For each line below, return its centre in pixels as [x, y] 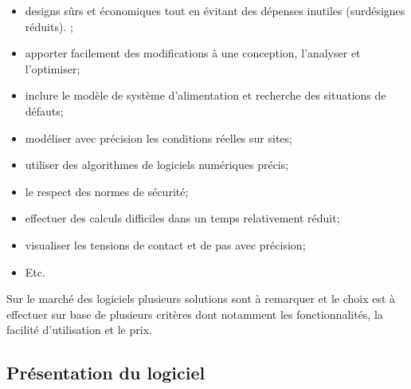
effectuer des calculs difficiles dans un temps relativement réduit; [182, 218]
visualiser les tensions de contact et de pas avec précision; [165, 244]
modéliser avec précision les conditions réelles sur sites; [159, 138]
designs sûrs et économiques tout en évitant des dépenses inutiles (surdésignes [215, 10]
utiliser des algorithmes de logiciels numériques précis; [157, 165]
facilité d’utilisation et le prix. [79, 330]
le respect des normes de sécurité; [107, 191]
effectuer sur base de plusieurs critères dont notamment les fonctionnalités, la [195, 314]
